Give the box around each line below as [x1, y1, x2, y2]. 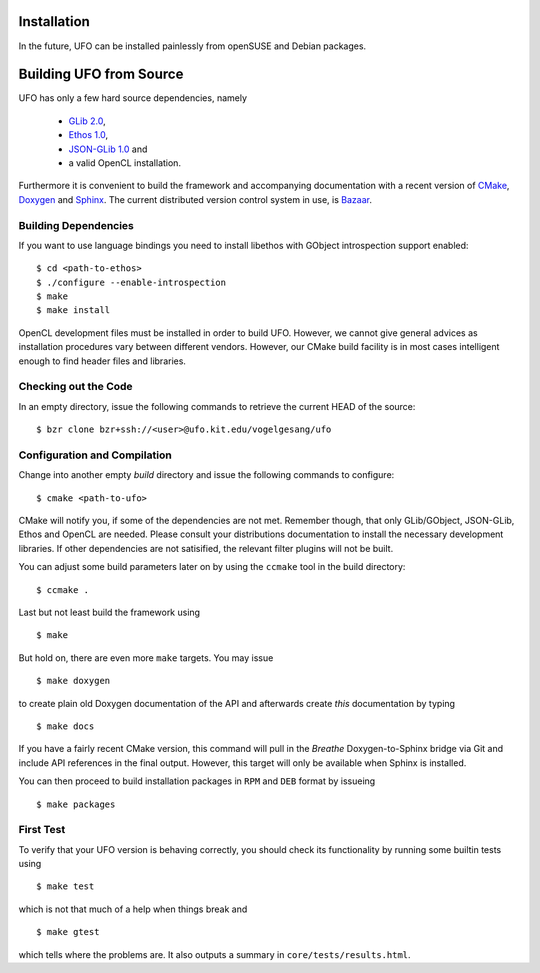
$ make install [36, 305, 111, 316]
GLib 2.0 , [68, 115, 107, 127]
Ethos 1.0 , [68, 129, 109, 141]
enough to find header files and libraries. [18, 355, 187, 367]
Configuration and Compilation [18, 448, 172, 462]
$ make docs [36, 721, 95, 732]
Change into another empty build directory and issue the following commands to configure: [18, 469, 395, 481]
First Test [18, 823, 66, 837]
